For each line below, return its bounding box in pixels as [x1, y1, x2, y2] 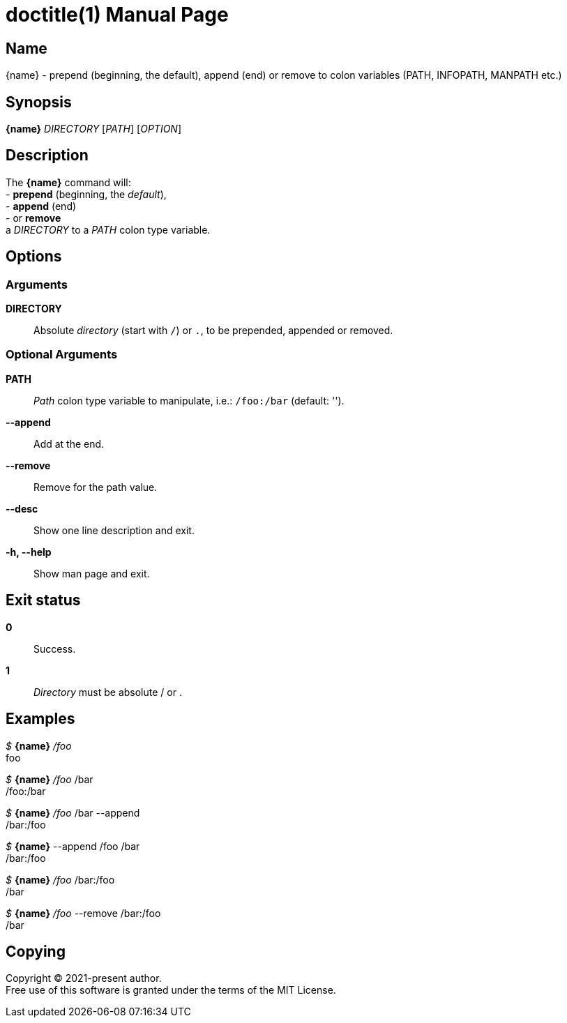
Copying [6, 942, 66, 960]
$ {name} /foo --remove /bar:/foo [6, 907, 161, 919]
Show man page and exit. [33, 567, 150, 579]
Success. [33, 642, 76, 655]
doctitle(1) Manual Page [6, 3, 229, 26]
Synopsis [6, 93, 72, 111]
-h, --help [6, 545, 52, 558]
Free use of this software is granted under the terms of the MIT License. [6, 984, 336, 997]
